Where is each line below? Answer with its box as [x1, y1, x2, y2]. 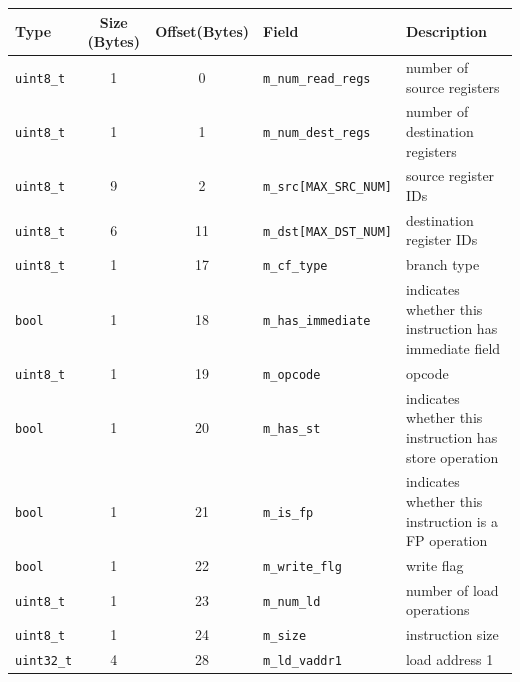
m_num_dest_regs [263, 125, 371, 140]
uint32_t [15, 654, 73, 669]
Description [405, 21, 487, 42]
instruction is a [405, 510, 498, 531]
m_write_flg [263, 559, 342, 574]
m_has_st [263, 422, 321, 437]
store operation [405, 446, 499, 467]
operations [405, 599, 470, 620]
